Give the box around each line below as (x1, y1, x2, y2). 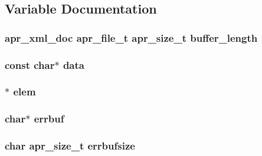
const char (5, 57, 55, 72)
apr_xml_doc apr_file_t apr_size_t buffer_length (5, 30, 258, 45)
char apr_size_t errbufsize (5, 138, 135, 153)
